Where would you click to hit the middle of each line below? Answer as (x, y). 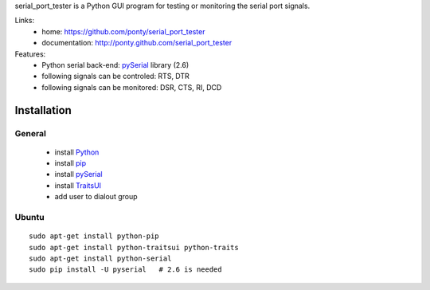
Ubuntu (29, 217)
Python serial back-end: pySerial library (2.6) (115, 65)
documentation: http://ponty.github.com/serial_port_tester (137, 43)
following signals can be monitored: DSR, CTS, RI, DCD (132, 87)
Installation (43, 110)
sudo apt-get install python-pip (94, 236)
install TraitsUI (78, 185)
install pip (70, 163)
